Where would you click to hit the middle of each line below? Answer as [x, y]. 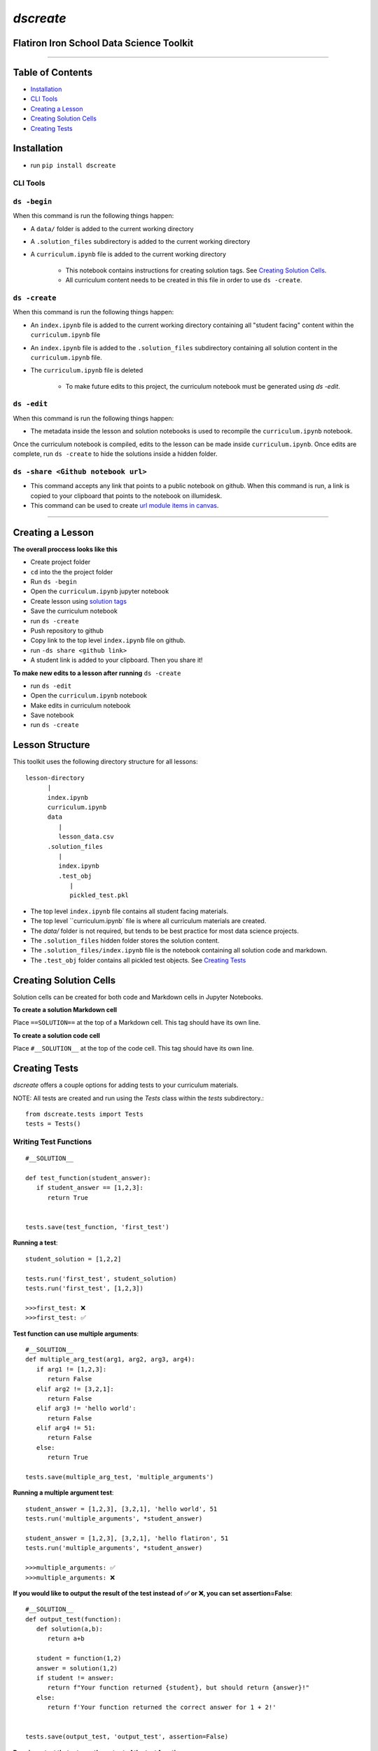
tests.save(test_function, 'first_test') [97, 1227]
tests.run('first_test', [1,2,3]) [84, 1288]
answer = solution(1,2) [77, 1668]
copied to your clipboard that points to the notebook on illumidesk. [126, 496]
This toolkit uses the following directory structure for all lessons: [106, 762]
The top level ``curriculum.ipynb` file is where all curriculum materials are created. [148, 921]
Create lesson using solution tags [79, 601]
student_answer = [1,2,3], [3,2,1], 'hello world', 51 [121, 1509]
